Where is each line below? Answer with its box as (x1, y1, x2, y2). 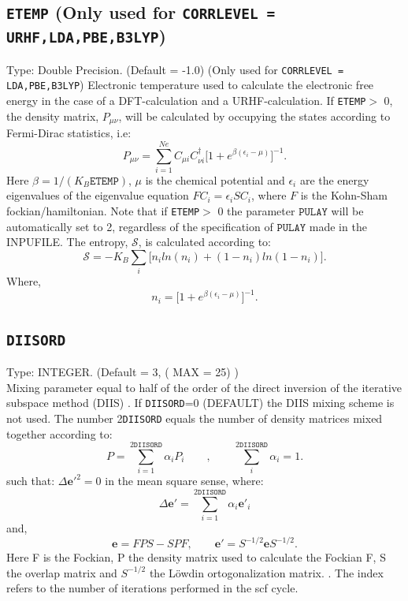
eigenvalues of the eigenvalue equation (6, 187, 189, 203)
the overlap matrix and (6, 564, 117, 580)
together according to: (6, 425, 113, 442)
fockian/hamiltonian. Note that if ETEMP (6, 203, 200, 219)
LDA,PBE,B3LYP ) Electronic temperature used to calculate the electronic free (6, 77, 374, 93)
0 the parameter (217, 203, 295, 219)
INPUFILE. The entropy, (6, 233, 128, 250)
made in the (309, 218, 367, 234)
